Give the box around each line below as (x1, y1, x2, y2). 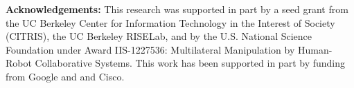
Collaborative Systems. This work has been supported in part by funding (35, 56, 346, 70)
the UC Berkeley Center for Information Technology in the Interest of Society (6, 15, 335, 30)
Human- (297, 42, 333, 56)
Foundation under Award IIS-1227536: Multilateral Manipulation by (6, 42, 295, 56)
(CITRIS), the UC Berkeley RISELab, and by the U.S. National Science (6, 29, 312, 43)
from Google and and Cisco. (6, 69, 125, 83)
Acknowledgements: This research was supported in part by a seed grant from (6, 2, 348, 16)
